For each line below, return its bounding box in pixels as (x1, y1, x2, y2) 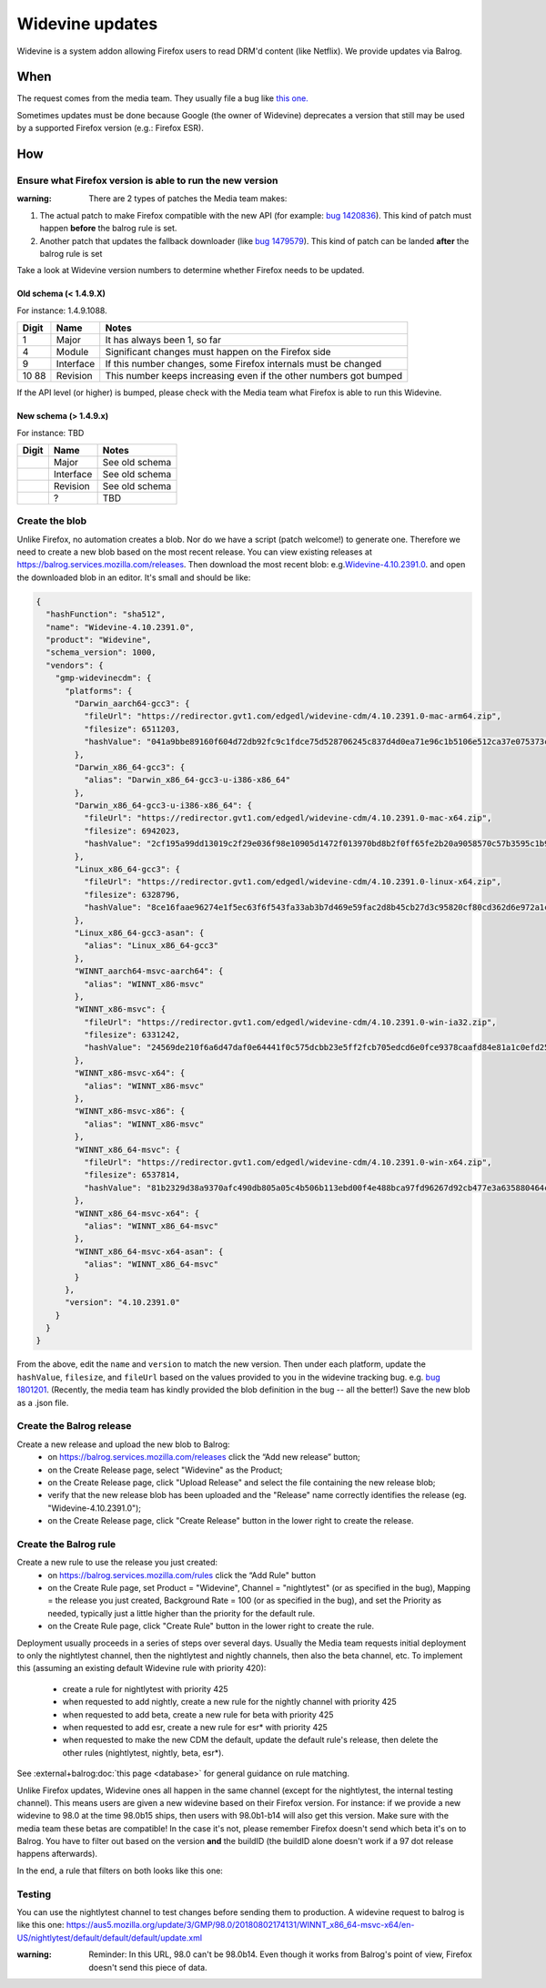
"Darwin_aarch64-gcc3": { (74, 698, 190, 709)
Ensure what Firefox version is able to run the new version (16, 174, 278, 187)
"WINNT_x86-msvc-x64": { (74, 1068, 186, 1078)
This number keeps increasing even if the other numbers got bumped (105, 370, 403, 382)
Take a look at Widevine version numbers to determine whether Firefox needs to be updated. (16, 265, 365, 276)
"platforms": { (65, 686, 133, 696)
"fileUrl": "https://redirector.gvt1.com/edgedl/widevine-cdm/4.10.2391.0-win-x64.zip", (83, 1157, 492, 1167)
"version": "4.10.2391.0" (65, 1298, 181, 1308)
